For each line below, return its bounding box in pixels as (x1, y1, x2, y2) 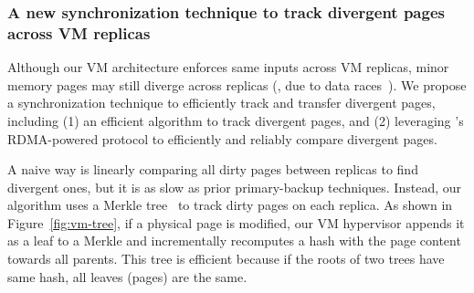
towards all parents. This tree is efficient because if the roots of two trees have (7, 249, 445, 268)
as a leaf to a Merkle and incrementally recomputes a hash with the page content (7, 231, 461, 250)
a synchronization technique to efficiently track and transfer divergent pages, (7, 93, 436, 112)
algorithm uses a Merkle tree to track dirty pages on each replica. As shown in (7, 195, 453, 215)
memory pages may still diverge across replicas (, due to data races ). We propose (7, 75, 467, 94)
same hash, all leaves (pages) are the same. (7, 267, 248, 286)
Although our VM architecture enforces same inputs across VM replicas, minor (7, 58, 449, 77)
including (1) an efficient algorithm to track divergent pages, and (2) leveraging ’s (7, 110, 464, 130)
